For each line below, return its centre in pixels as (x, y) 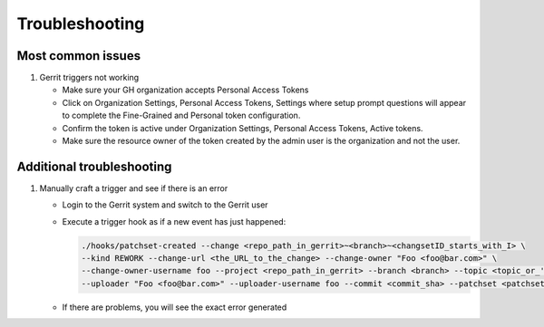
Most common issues (78, 56)
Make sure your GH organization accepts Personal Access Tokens (185, 90)
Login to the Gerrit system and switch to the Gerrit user (165, 205)
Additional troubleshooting (94, 166)
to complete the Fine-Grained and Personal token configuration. (181, 115)
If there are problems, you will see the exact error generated (175, 307)
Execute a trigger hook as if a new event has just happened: (174, 221)
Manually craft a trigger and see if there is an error (134, 188)
